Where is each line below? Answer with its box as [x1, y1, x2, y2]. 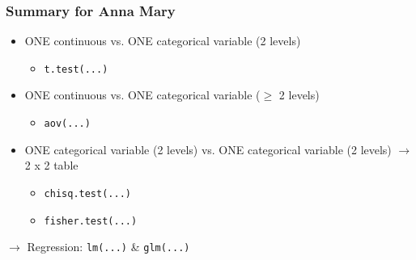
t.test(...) [44, 63, 108, 75]
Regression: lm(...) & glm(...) [27, 238, 190, 255]
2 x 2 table [24, 157, 79, 174]
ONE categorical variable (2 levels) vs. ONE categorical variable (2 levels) [24, 140, 392, 157]
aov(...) [44, 118, 91, 130]
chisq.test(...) [44, 187, 131, 199]
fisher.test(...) [44, 215, 138, 227]
